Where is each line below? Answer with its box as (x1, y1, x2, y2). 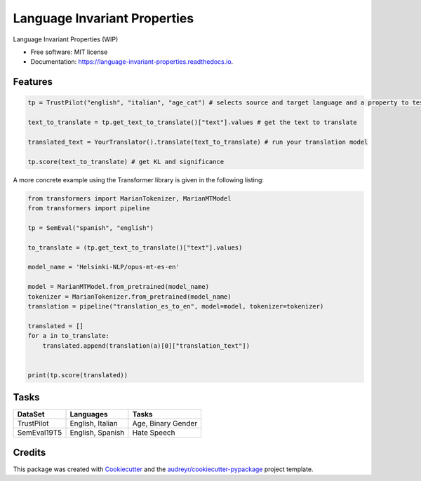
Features (13, 76, 53, 88)
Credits (13, 446, 46, 459)
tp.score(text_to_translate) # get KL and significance (27, 158, 225, 165)
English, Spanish (69, 428, 125, 438)
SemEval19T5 (17, 428, 62, 438)
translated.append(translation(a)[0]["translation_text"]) (42, 341, 250, 350)
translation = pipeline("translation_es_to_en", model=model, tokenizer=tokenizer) (27, 302, 324, 310)
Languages (69, 409, 108, 419)
